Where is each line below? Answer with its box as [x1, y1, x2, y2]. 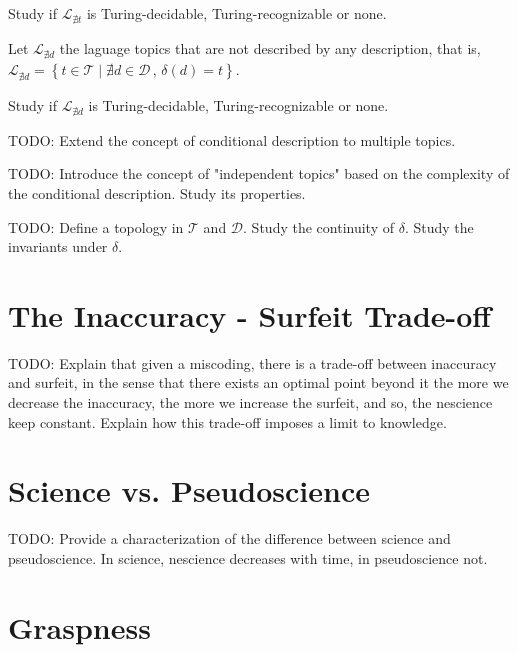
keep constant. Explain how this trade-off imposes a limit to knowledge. [8, 411, 447, 432]
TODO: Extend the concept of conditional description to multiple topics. [8, 129, 456, 150]
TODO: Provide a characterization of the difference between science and [8, 528, 451, 549]
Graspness [8, 606, 151, 647]
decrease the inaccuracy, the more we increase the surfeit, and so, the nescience [8, 392, 493, 413]
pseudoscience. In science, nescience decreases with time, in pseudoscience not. [8, 547, 488, 568]
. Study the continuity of [243, 216, 394, 237]
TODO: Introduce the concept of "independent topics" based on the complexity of [8, 163, 510, 184]
